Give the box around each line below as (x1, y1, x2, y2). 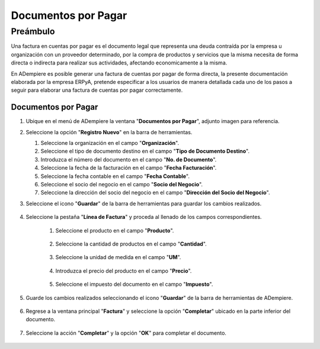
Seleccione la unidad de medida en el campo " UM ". (55, 254, 181, 261)
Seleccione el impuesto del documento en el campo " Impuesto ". (55, 281, 213, 288)
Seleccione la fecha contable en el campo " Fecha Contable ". (40, 172, 190, 180)
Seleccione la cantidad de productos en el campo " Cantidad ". (55, 240, 207, 247)
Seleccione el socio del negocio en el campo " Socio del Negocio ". (40, 180, 203, 188)
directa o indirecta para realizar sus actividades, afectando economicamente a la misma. (11, 59, 228, 66)
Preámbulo (11, 26, 55, 37)
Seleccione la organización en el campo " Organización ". (40, 140, 180, 147)
